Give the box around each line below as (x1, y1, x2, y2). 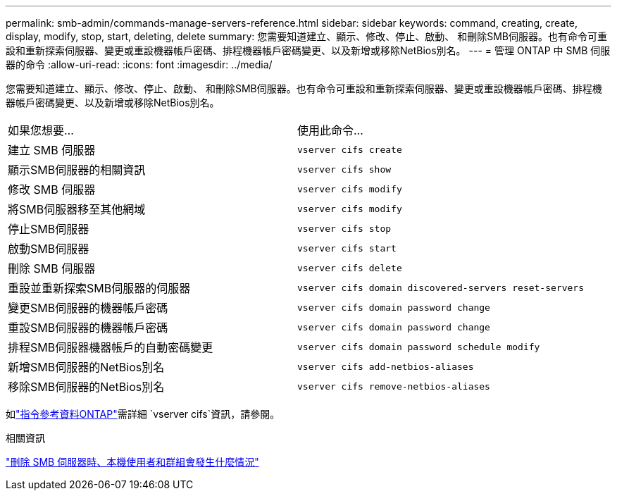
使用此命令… (297, 123, 363, 137)
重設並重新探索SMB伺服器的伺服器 (8, 281, 191, 295)
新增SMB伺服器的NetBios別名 (8, 360, 165, 374)
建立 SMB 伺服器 (8, 143, 96, 157)
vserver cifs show (297, 163, 392, 175)
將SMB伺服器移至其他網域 (8, 202, 146, 216)
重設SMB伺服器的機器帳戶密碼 (8, 321, 168, 335)
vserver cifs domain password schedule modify (297, 341, 540, 352)
